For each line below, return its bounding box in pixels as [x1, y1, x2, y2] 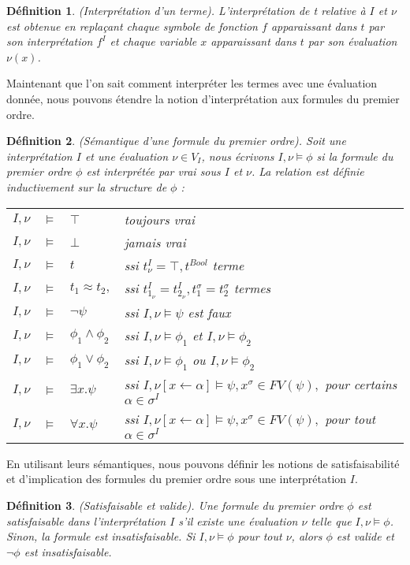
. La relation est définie [252, 163, 364, 180]
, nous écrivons [201, 147, 274, 164]
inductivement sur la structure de [6, 178, 167, 195]
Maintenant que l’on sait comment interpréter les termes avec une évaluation [6, 75, 378, 91]
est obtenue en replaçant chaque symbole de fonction [6, 17, 258, 34]
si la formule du [316, 147, 393, 164]
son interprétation [6, 33, 93, 50]
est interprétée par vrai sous [86, 163, 221, 180]
